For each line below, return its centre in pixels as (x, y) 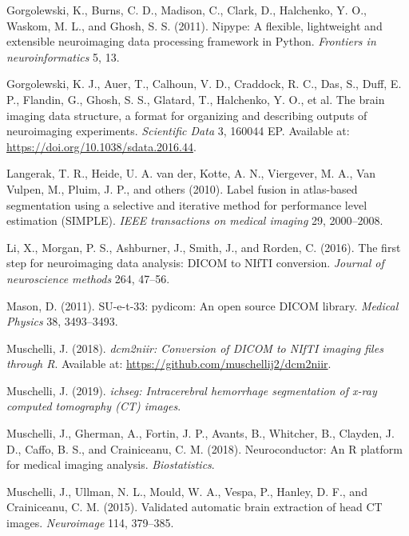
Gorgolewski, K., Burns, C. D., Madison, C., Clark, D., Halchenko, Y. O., (187, 10)
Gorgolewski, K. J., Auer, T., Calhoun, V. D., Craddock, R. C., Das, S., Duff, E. (204, 84)
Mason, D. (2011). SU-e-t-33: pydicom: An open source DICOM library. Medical (203, 305)
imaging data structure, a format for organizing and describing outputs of (187, 115)
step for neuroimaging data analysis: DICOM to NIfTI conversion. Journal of (195, 263)
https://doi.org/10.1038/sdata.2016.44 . (101, 146)
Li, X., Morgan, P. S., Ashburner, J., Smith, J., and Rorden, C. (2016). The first (204, 247)
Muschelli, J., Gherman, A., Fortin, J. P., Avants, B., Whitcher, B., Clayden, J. (201, 433)
